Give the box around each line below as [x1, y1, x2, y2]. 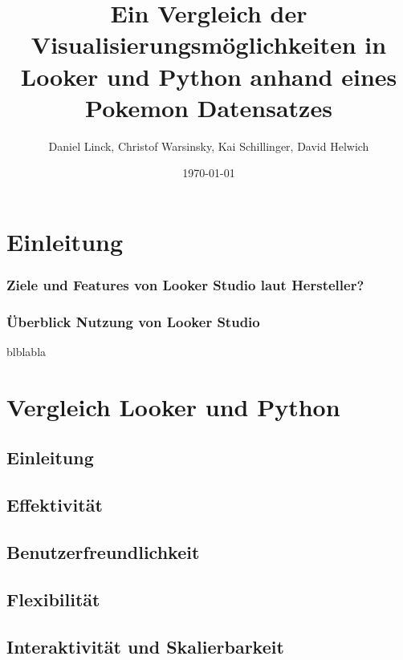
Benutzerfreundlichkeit [6, 540, 200, 565]
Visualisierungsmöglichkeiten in [31, 28, 387, 61]
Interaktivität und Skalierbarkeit [6, 634, 284, 658]
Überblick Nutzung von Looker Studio [6, 311, 260, 331]
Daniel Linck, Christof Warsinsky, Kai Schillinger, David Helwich [48, 137, 369, 154]
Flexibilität [6, 586, 100, 611]
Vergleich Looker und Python [6, 390, 340, 423]
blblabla [6, 343, 47, 360]
